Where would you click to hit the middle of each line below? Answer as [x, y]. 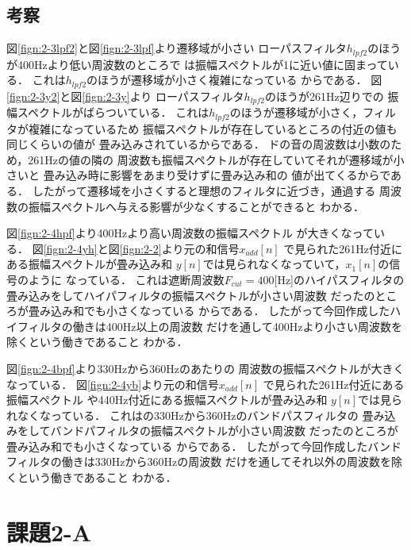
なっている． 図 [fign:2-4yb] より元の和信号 [113, 384]
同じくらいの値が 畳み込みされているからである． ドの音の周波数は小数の [199, 144]
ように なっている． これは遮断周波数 [126, 279]
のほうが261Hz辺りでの [325, 96]
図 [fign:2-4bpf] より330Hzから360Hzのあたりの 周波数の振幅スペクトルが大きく [205, 368]
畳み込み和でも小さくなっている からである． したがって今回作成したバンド [204, 446]
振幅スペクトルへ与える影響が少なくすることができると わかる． [196, 206]
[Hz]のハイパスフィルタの [339, 279]
